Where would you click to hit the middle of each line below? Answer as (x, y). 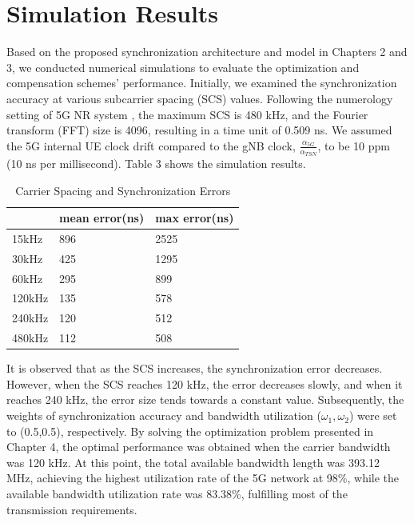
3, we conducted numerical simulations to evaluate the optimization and (183, 67)
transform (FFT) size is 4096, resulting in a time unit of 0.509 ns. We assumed (199, 130)
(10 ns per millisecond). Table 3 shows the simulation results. (156, 163)
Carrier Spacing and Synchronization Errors (123, 190)
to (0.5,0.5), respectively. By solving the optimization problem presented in (190, 431)
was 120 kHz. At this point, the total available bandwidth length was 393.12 (193, 462)
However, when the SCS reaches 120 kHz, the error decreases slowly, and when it (205, 383)
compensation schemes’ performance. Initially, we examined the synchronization (202, 83)
